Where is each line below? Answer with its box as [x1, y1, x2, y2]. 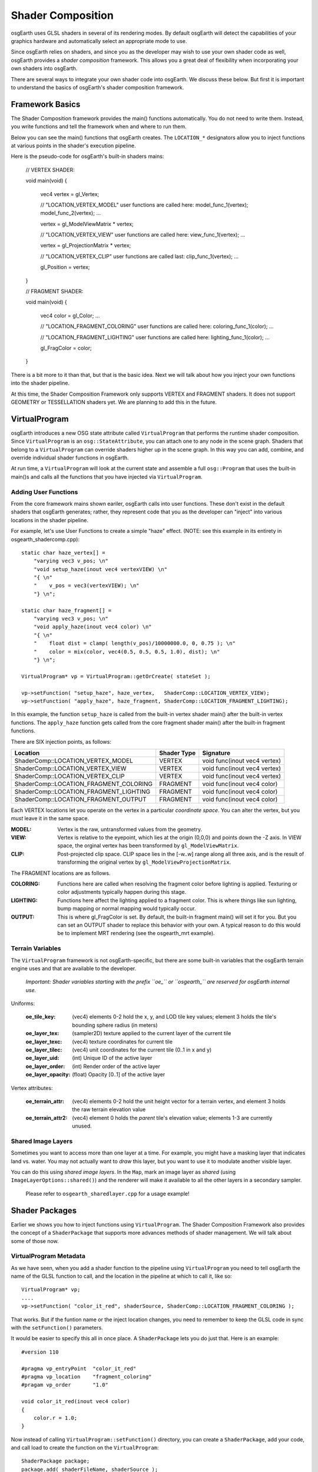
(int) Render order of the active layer [72, 1063, 161, 1070]
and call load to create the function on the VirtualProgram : [11, 1444, 159, 1451]
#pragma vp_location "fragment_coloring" [21, 1373, 153, 1380]
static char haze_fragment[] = [21, 607, 112, 614]
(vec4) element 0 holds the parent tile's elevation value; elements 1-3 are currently [72, 1114, 273, 1121]
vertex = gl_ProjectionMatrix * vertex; [40, 242, 131, 249]
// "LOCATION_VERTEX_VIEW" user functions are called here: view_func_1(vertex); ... [40, 231, 246, 238]
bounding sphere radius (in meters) [72, 1022, 158, 1029]
